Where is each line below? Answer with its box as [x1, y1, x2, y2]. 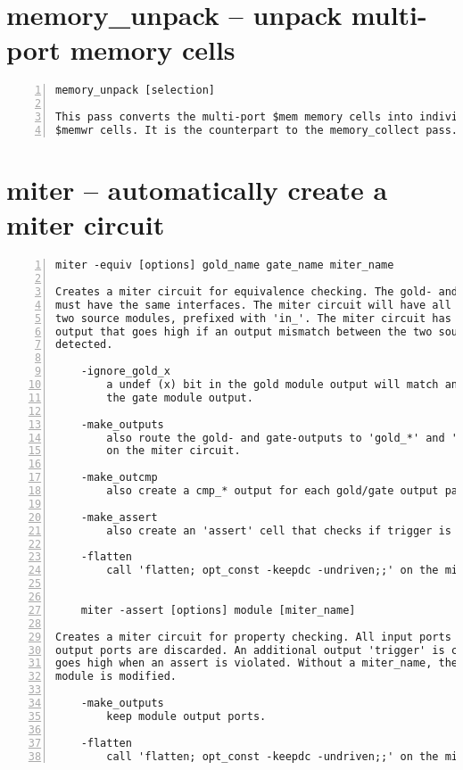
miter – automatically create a [6, 171, 388, 207]
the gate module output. [106, 391, 253, 404]
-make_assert [80, 510, 158, 524]
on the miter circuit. [106, 444, 241, 458]
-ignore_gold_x [80, 365, 170, 378]
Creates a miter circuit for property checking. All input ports [55, 630, 451, 643]
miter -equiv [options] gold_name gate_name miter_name [55, 259, 394, 272]
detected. [55, 338, 113, 352]
